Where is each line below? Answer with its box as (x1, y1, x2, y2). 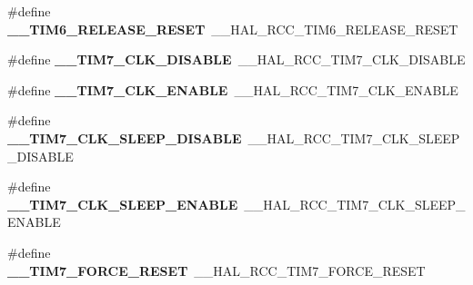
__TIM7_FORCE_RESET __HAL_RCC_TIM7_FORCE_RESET (7, 260, 426, 280)
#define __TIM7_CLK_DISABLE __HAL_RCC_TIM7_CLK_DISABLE (7, 50, 466, 69)
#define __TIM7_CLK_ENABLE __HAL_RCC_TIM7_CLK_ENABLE (7, 80, 458, 99)
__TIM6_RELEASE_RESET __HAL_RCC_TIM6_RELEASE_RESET (7, 19, 458, 38)
